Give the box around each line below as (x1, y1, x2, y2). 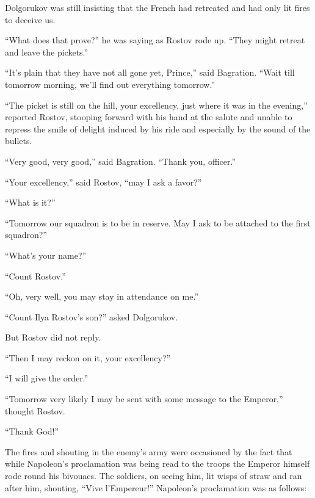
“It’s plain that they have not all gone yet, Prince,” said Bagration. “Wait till (5, 66, 295, 79)
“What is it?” (5, 196, 56, 209)
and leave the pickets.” (5, 45, 89, 58)
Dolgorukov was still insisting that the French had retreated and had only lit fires (5, 1, 310, 13)
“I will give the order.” (5, 372, 89, 384)
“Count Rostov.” (5, 269, 66, 282)
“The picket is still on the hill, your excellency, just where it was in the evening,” (5, 98, 308, 111)
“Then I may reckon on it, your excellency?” (5, 351, 171, 364)
